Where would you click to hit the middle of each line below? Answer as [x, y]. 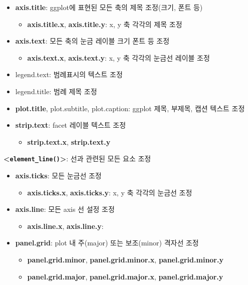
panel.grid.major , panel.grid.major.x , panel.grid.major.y [125, 276]
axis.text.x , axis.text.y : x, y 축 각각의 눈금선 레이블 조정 [118, 57]
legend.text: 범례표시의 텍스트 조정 [69, 74]
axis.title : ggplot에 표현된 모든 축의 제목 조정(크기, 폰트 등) [109, 7]
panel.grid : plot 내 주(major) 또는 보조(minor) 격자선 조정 [107, 243]
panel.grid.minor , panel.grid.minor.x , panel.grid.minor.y [125, 259]
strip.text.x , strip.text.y [69, 141]
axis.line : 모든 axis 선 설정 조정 [65, 209]
